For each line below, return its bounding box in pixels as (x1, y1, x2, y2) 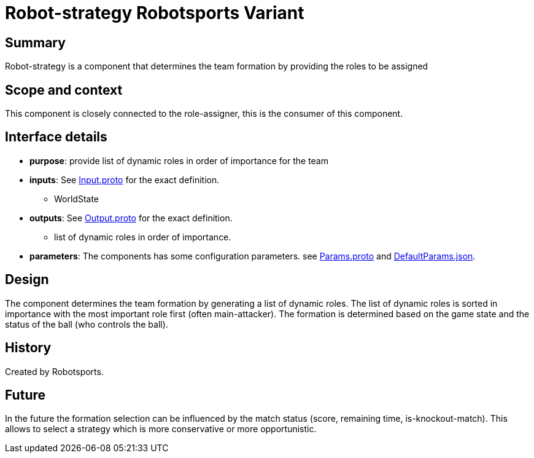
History (5, 340, 52, 356)
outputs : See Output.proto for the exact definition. (29, 212, 233, 223)
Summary (5, 34, 66, 50)
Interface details (5, 129, 107, 145)
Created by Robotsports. (5, 366, 104, 377)
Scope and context (5, 82, 123, 98)
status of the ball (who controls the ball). (5, 318, 168, 330)
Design (5, 272, 49, 288)
